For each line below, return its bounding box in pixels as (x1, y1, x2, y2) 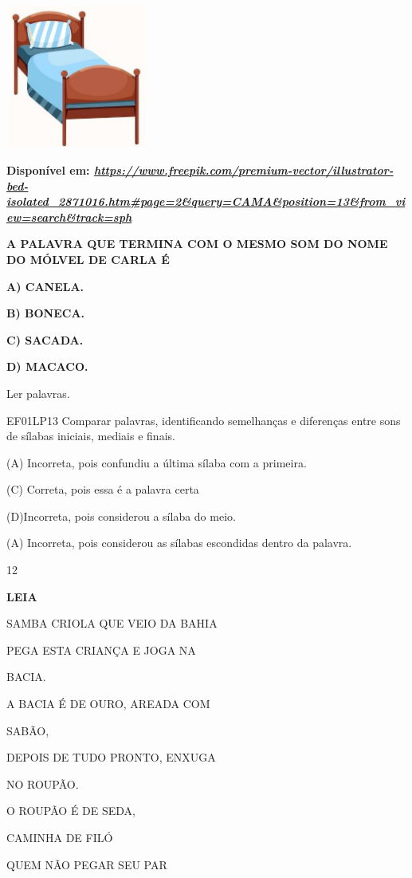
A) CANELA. (6, 278, 84, 294)
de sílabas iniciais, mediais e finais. (6, 427, 175, 444)
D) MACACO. (6, 358, 88, 375)
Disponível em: (6, 161, 90, 178)
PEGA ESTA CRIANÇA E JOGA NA (6, 641, 196, 658)
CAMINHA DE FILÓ (6, 829, 113, 846)
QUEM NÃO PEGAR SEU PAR (6, 856, 167, 872)
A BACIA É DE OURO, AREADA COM (6, 695, 210, 712)
